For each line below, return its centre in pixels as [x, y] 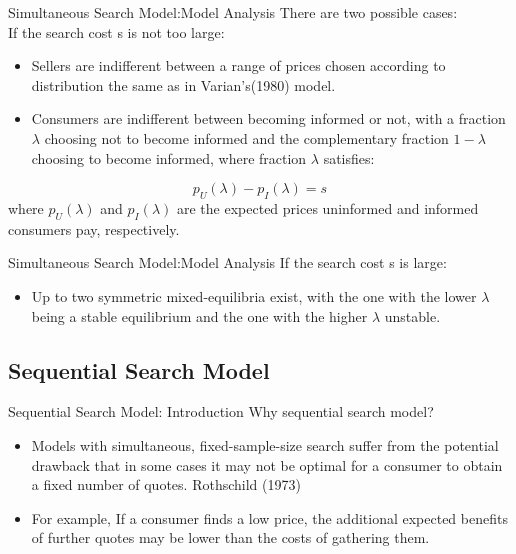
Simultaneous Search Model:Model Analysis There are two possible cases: [233, 12]
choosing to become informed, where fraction [169, 157]
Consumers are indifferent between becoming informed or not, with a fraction [268, 118]
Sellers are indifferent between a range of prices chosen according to [238, 65]
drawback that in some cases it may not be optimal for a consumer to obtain [267, 464]
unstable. [412, 315]
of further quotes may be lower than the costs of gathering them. [230, 537]
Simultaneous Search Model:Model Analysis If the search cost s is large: [227, 262]
